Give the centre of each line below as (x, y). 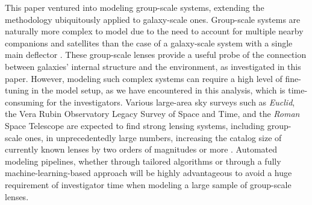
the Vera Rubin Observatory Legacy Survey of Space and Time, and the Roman (152, 114)
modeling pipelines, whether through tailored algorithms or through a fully (143, 161)
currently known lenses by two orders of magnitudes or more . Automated (141, 149)
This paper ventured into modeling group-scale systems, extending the (135, 7)
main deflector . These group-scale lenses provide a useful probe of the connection (156, 55)
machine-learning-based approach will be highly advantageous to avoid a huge (148, 173)
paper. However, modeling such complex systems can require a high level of (144, 78)
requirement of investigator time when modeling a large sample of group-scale (148, 184)
